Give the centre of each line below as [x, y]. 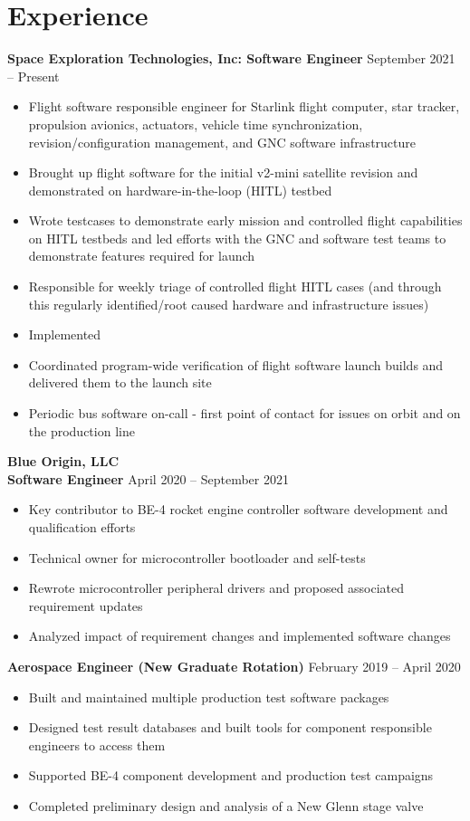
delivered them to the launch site [120, 382]
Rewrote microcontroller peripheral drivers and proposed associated [216, 588]
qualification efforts [82, 527]
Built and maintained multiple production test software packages [209, 697]
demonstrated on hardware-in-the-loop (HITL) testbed [180, 190]
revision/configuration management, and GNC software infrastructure [222, 142]
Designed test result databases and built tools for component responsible [230, 727]
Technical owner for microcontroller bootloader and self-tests [197, 557]
